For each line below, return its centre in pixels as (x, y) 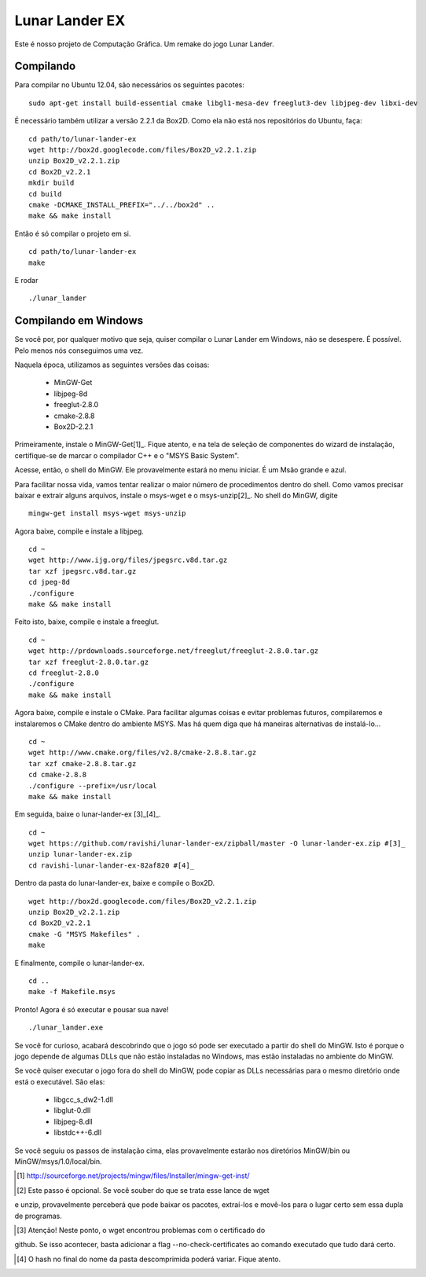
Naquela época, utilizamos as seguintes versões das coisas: (112, 365)
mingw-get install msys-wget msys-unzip (107, 514)
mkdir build (51, 183)
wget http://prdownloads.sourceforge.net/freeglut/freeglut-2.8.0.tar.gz (174, 651)
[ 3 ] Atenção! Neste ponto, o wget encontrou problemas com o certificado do (141, 1230)
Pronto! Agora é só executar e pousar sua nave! (92, 1009)
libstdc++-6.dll (78, 1132)
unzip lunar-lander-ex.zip (81, 854)
